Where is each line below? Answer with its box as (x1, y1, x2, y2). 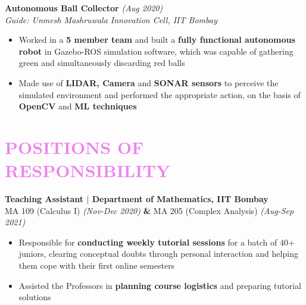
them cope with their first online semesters (18, 259, 175, 272)
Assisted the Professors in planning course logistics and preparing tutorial (18, 279, 301, 291)
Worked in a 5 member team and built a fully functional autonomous (18, 33, 295, 46)
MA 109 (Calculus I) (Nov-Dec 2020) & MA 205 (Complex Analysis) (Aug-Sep (5, 204, 294, 216)
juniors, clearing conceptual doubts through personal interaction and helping (18, 247, 298, 260)
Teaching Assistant (5, 193, 84, 205)
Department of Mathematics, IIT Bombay (92, 193, 268, 205)
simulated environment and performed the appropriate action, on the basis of (18, 88, 301, 100)
